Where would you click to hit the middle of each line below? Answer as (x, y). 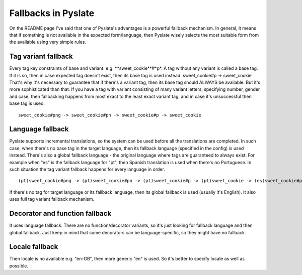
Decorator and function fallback (60, 214)
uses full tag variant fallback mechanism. (52, 199)
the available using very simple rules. (48, 42)
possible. (19, 265)
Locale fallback (34, 247)
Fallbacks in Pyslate (52, 13)
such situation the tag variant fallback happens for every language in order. (87, 169)
